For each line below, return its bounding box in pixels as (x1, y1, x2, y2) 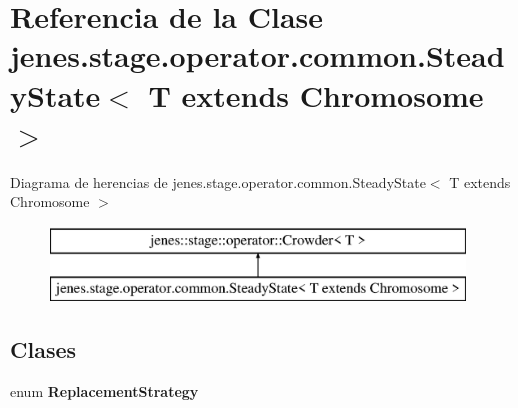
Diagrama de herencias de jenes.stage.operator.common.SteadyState (10, 171, 426, 192)
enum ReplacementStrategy (10, 381, 199, 402)
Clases (10, 334, 77, 365)
